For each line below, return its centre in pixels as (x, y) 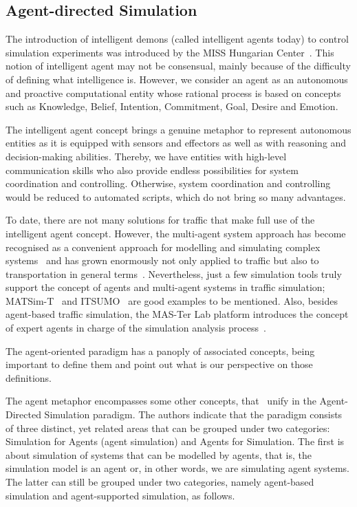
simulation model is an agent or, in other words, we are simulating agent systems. (177, 468)
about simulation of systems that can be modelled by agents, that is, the (159, 454)
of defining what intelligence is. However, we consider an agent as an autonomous (177, 79)
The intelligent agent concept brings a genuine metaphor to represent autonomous (178, 129)
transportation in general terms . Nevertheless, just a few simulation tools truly (174, 273)
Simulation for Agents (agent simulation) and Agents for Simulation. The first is (175, 441)
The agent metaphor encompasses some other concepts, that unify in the (161, 401)
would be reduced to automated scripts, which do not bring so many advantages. (176, 196)
